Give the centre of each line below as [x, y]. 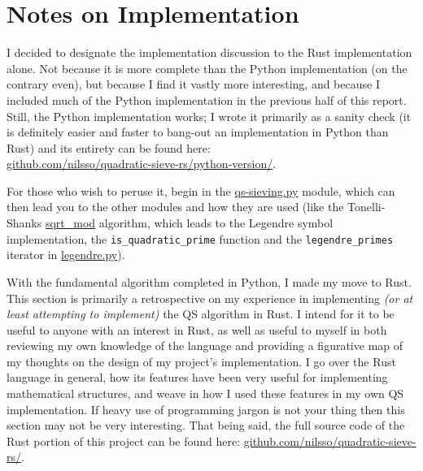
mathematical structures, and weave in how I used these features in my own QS [205, 393]
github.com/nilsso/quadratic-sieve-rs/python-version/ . [142, 164]
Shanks [24, 223]
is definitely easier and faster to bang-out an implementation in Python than [198, 132]
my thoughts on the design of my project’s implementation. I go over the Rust [201, 361]
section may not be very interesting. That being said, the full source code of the [206, 425]
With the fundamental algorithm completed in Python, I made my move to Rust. [209, 281]
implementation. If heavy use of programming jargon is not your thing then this [206, 409]
